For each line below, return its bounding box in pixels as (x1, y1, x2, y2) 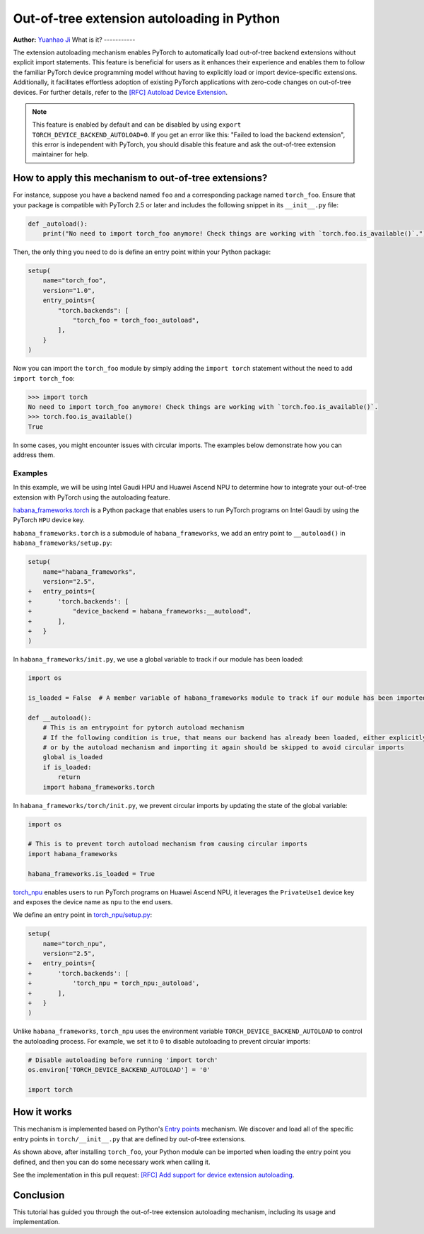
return (57, 773, 81, 781)
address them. (13, 451, 56, 459)
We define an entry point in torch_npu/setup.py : (13, 911, 152, 919)
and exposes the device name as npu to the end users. (13, 897, 173, 906)
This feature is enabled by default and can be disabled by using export (32, 120, 242, 129)
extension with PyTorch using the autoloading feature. (13, 492, 170, 502)
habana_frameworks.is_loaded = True (28, 870, 155, 877)
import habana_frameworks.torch (42, 783, 155, 791)
